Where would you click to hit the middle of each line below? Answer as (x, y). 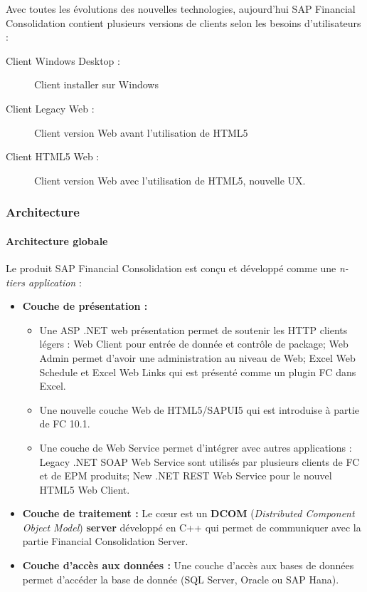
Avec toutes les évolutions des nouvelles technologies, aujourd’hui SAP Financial (181, 9)
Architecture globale (57, 240)
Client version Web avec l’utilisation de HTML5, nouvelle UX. (170, 180)
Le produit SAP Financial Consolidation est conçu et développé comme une (171, 268)
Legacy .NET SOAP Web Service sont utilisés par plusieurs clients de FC (200, 461)
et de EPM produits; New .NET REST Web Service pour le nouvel (186, 476)
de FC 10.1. (65, 424)
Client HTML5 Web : (53, 156)
